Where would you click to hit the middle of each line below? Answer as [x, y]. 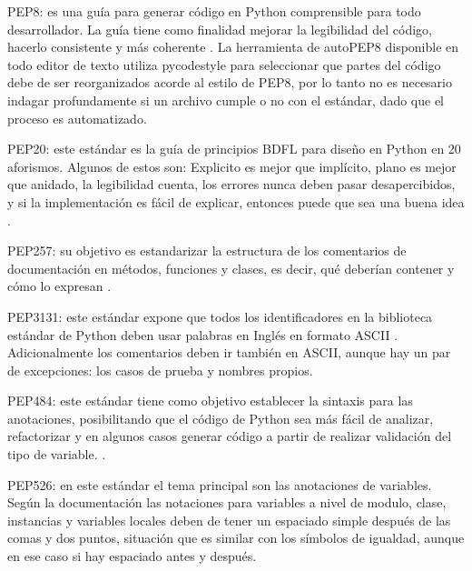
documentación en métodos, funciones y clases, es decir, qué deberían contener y [231, 268]
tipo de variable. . [57, 454]
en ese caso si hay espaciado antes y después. [132, 556]
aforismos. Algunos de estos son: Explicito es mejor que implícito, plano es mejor [232, 166]
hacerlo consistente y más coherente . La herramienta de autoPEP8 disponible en [233, 47]
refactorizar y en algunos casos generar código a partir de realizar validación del [230, 436]
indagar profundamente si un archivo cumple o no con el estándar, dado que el [226, 100]
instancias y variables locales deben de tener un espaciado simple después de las [229, 520]
